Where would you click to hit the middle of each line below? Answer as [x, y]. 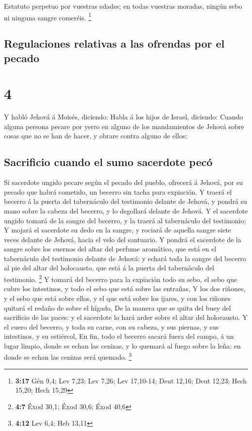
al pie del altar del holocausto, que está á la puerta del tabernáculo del [109, 268]
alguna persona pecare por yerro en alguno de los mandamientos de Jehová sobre [124, 126]
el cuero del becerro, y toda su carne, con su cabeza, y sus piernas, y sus [111, 326]
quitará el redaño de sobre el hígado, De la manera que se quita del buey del [118, 307]
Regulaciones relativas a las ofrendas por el [114, 43]
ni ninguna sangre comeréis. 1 [48, 17]
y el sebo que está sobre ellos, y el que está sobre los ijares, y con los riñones [117, 298]
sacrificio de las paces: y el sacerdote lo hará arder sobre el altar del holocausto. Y [126, 317]
